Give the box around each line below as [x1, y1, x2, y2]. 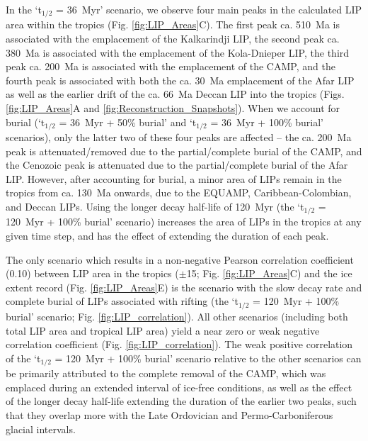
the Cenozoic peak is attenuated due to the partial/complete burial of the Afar [6, 157, 348, 172]
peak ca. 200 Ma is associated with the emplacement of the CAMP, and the [6, 59, 335, 74]
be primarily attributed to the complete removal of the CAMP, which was [6, 366, 326, 381]
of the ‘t [6, 350, 41, 365]
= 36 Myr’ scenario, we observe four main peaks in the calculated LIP [56, 2, 362, 16]
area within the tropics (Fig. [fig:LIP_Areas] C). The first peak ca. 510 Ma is [6, 17, 340, 32]
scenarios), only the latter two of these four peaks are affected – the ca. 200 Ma [6, 130, 352, 145]
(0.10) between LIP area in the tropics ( [6, 266, 179, 281]
